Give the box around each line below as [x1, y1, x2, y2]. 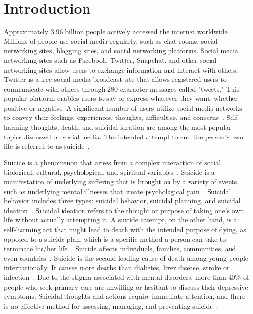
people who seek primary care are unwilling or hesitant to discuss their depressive [4, 281, 248, 292]
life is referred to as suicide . [4, 141, 90, 151]
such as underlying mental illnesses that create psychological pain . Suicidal [4, 186, 231, 196]
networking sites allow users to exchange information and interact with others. [4, 64, 238, 75]
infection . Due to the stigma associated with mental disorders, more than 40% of [4, 272, 249, 282]
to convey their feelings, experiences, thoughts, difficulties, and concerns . [4, 112, 224, 122]
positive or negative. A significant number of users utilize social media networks [4, 102, 242, 113]
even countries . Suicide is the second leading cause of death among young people [4, 253, 249, 263]
